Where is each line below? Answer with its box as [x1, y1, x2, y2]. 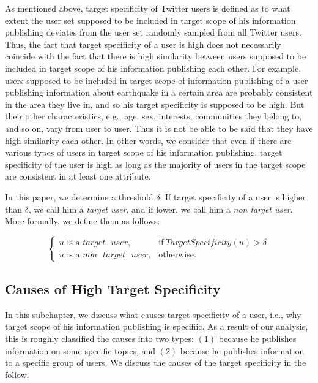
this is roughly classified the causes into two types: [5, 332, 194, 345]
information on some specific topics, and [5, 344, 156, 357]
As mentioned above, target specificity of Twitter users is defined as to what [5, 2, 290, 14]
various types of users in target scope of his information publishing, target [5, 146, 283, 159]
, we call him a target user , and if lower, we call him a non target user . [28, 202, 293, 215]
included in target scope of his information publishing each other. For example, [5, 61, 301, 74]
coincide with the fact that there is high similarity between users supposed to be [5, 50, 306, 63]
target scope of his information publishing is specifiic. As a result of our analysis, [5, 320, 308, 333]
